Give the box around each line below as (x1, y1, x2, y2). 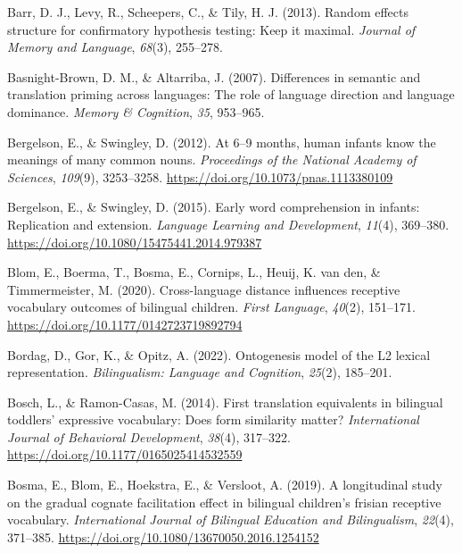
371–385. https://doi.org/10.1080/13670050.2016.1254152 (7, 527, 319, 546)
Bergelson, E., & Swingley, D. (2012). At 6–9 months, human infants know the (7, 132, 436, 151)
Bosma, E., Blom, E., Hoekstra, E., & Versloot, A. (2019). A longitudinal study (7, 475, 442, 494)
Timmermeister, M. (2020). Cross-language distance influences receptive (7, 280, 400, 298)
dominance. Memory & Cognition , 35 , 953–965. (7, 102, 265, 121)
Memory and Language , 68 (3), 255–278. (7, 38, 223, 56)
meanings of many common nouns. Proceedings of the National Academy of (7, 150, 417, 169)
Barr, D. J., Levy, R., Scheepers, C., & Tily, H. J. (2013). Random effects (7, 3, 409, 21)
